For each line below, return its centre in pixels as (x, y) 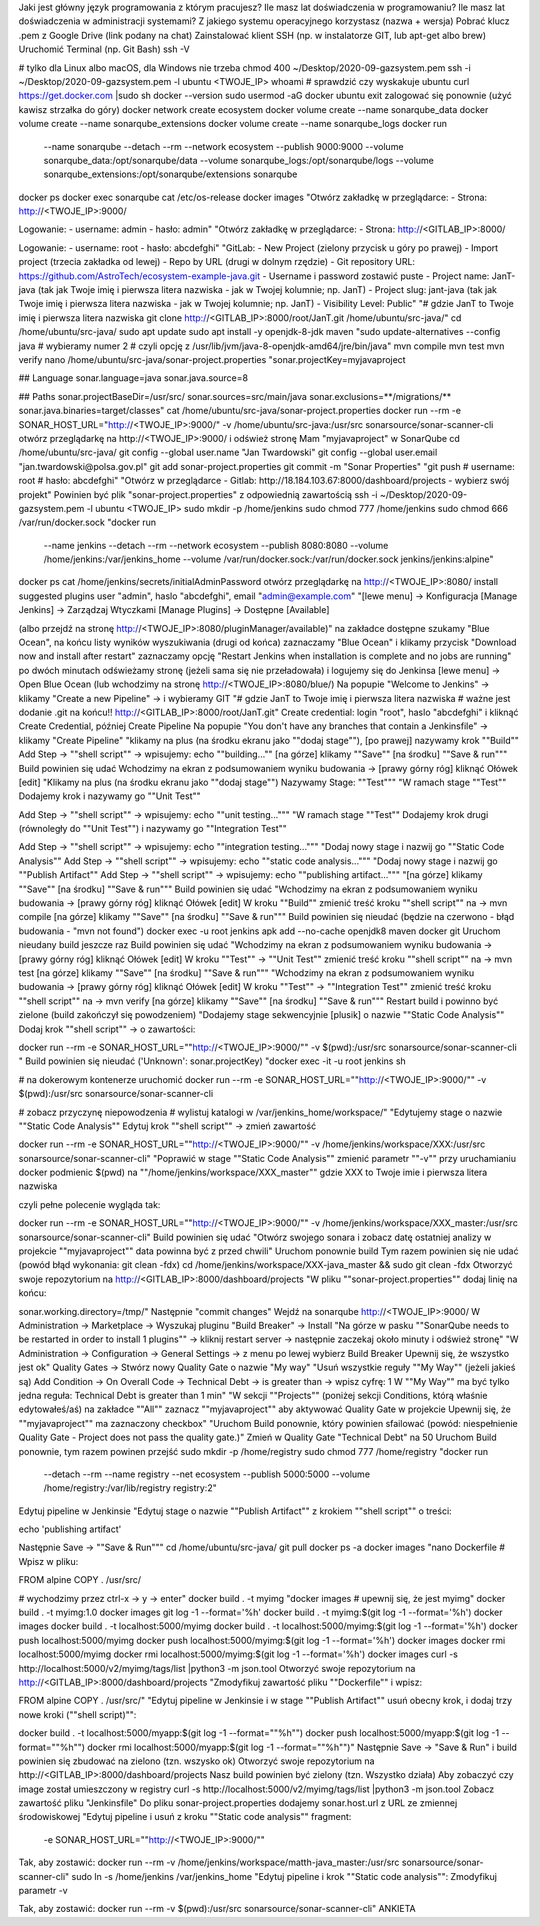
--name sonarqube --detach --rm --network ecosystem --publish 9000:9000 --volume (223, 146)
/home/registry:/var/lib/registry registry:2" (130, 1488)
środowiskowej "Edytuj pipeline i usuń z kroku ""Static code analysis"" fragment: (185, 1817)
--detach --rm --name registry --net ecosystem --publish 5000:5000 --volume (206, 1474)
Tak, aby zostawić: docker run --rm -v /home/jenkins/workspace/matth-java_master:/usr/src (209, 1862)
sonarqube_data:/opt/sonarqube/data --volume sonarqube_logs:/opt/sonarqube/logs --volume (238, 160)
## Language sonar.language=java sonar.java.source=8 (133, 378)
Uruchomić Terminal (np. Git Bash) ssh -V (104, 49)
